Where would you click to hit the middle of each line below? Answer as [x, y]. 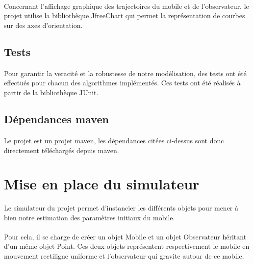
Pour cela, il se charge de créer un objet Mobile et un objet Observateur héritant [125, 236]
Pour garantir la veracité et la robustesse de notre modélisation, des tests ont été [125, 73]
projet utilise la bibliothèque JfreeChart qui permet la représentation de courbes [125, 15]
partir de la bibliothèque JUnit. [51, 92]
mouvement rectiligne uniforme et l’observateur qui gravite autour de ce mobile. [124, 256]
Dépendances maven [56, 119]
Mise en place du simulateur [102, 184]
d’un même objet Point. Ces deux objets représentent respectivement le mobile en [127, 246]
